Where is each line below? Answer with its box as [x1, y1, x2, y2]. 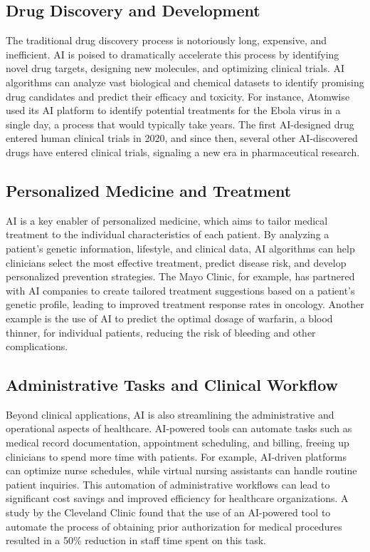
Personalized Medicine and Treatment [6, 179, 292, 201]
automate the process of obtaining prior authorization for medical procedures [6, 518, 342, 533]
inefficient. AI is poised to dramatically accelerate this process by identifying [6, 46, 339, 61]
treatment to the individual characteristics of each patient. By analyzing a [6, 227, 329, 242]
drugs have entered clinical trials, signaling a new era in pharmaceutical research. [6, 144, 360, 159]
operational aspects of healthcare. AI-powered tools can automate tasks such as [6, 421, 352, 436]
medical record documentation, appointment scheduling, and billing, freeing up [6, 435, 349, 450]
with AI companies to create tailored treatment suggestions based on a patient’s [6, 282, 355, 297]
